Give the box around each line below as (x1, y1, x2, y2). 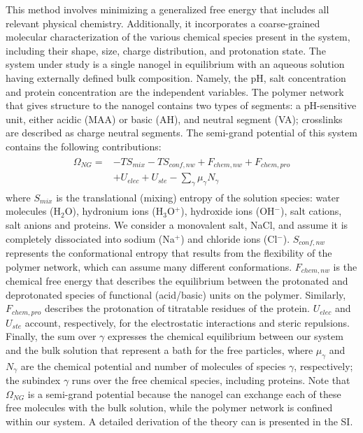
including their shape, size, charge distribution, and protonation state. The (6, 43, 326, 57)
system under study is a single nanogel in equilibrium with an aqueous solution (6, 57, 345, 71)
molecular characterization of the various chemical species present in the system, (6, 29, 350, 44)
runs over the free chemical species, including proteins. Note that (71, 373, 350, 388)
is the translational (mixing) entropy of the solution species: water (56, 190, 340, 204)
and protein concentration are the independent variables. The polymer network (6, 84, 344, 99)
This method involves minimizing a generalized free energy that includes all (6, 2, 329, 16)
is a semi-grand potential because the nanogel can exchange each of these (27, 386, 341, 401)
